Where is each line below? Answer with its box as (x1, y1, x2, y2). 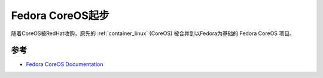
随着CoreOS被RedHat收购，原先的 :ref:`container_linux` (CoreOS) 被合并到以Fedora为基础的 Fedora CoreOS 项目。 (11, 30, 295, 37)
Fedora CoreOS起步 (11, 9, 110, 22)
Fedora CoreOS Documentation (26, 61, 103, 68)
